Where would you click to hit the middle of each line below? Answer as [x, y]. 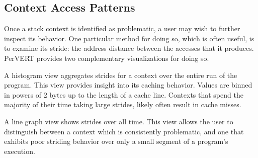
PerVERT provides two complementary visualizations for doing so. [107, 58]
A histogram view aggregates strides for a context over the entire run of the [121, 75]
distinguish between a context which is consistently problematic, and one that [124, 131]
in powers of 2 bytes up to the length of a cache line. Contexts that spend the [124, 94]
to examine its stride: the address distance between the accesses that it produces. [129, 48]
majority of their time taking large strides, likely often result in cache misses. [123, 104]
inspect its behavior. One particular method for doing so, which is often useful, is [129, 38]
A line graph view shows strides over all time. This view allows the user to [119, 121]
